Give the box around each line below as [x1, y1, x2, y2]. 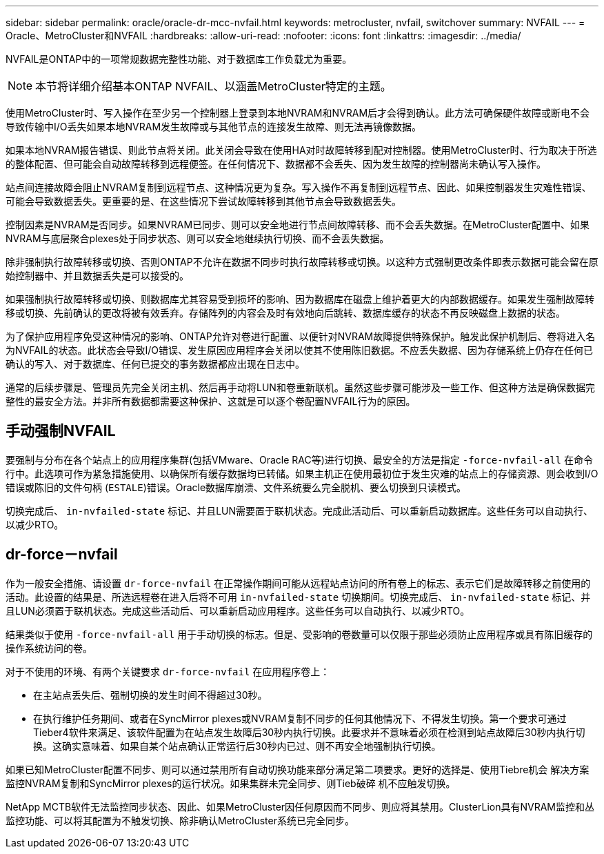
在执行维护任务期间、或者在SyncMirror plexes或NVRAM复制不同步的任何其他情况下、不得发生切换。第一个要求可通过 [33, 712, 567, 724]
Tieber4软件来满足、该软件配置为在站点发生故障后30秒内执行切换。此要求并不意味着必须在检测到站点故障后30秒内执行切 [33, 726, 585, 738]
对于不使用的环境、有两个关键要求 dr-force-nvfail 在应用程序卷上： [6, 665, 330, 677]
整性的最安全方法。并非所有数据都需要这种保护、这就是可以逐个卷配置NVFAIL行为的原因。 [6, 395, 416, 407]
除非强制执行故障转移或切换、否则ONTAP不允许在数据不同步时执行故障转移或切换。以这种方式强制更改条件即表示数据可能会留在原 [6, 256, 598, 268]
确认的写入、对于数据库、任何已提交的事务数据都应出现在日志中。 [6, 358, 305, 370]
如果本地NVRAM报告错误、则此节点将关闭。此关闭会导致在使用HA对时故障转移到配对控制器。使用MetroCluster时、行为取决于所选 [6, 144, 597, 156]
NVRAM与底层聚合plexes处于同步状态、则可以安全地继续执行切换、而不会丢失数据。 [6, 232, 390, 244]
